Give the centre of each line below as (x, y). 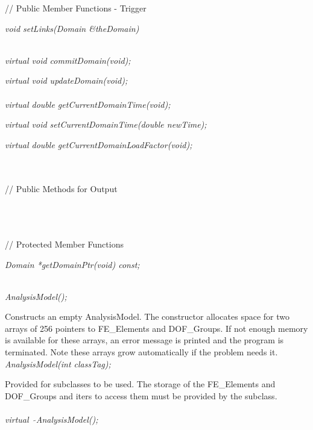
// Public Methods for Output (61, 188)
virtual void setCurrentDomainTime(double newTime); (106, 124)
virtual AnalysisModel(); (52, 419)
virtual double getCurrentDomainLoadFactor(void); (99, 144)
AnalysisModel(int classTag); (58, 363)
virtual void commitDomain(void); (68, 60)
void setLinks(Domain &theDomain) (72, 28)
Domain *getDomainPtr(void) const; (72, 264)
